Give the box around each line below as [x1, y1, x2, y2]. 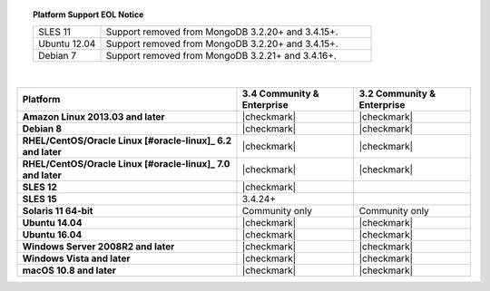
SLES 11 [37, 25, 72, 38]
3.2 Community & [358, 87, 436, 100]
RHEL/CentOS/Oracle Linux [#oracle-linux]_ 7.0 [22, 157, 230, 170]
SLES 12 [22, 180, 58, 193]
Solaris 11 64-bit [22, 204, 93, 217]
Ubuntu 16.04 [22, 228, 83, 240]
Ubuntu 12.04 [37, 37, 96, 50]
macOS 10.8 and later [22, 264, 117, 276]
